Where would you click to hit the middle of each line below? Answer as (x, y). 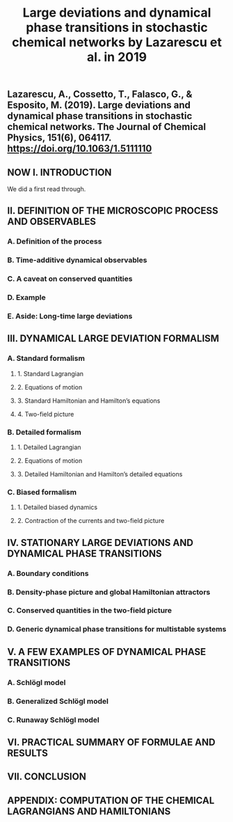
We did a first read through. (47, 189)
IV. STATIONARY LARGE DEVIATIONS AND (100, 543)
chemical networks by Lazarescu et (117, 42)
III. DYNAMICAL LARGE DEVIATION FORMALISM (113, 339)
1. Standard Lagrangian (50, 373)
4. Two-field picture (46, 414)
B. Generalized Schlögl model (58, 701)
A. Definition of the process (55, 241)
